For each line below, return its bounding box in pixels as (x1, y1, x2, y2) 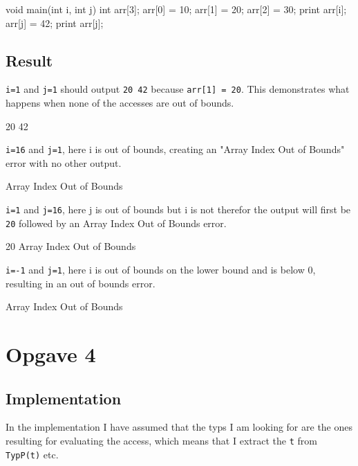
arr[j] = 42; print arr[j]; (6, 15, 104, 30)
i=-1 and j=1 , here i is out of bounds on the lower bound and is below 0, (6, 262, 316, 276)
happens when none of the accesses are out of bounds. (6, 96, 234, 110)
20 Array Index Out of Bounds (6, 239, 136, 253)
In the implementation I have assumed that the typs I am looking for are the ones (6, 420, 353, 434)
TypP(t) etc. (6, 447, 59, 461)
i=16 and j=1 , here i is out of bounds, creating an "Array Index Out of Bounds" (6, 142, 345, 156)
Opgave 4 (6, 340, 96, 368)
